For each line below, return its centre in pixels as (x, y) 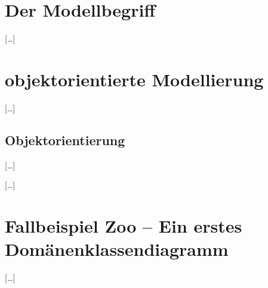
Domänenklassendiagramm (117, 249)
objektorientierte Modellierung (134, 79)
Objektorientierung (65, 140)
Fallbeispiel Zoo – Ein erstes (124, 226)
